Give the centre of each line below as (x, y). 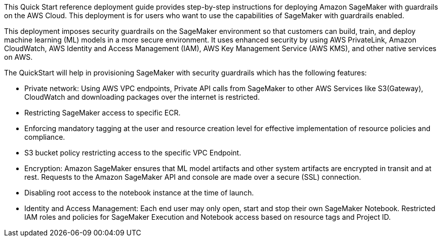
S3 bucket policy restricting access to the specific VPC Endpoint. (133, 153)
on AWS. (18, 57)
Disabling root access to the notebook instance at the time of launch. (139, 193)
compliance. (45, 137)
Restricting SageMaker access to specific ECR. (103, 113)
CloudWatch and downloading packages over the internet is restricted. (142, 97)
